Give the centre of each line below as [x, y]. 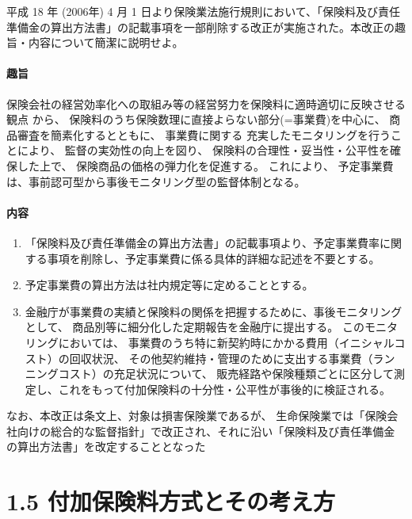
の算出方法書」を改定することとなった [106, 446]
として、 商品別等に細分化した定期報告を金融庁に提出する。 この [195, 327]
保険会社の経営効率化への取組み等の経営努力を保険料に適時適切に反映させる [206, 103]
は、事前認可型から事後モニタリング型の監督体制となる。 [156, 181]
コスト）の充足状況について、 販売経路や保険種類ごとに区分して [226, 374]
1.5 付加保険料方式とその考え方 [171, 501]
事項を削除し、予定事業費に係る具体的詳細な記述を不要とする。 [214, 258]
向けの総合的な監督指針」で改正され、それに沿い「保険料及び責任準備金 [206, 431]
